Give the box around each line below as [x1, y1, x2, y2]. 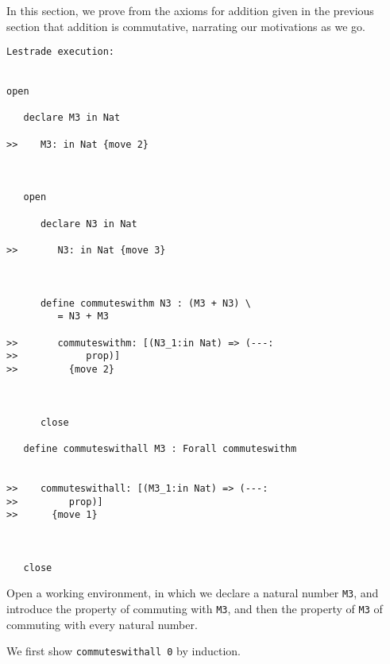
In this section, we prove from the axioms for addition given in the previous [6, 2, 374, 18]
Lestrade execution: [6, 46, 115, 58]
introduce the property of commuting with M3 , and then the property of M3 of [6, 600, 383, 617]
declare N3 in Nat [40, 218, 137, 230]
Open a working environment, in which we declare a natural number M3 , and [6, 585, 379, 601]
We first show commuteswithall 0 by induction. [6, 643, 241, 659]
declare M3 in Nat [23, 112, 121, 124]
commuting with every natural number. [6, 616, 198, 632]
